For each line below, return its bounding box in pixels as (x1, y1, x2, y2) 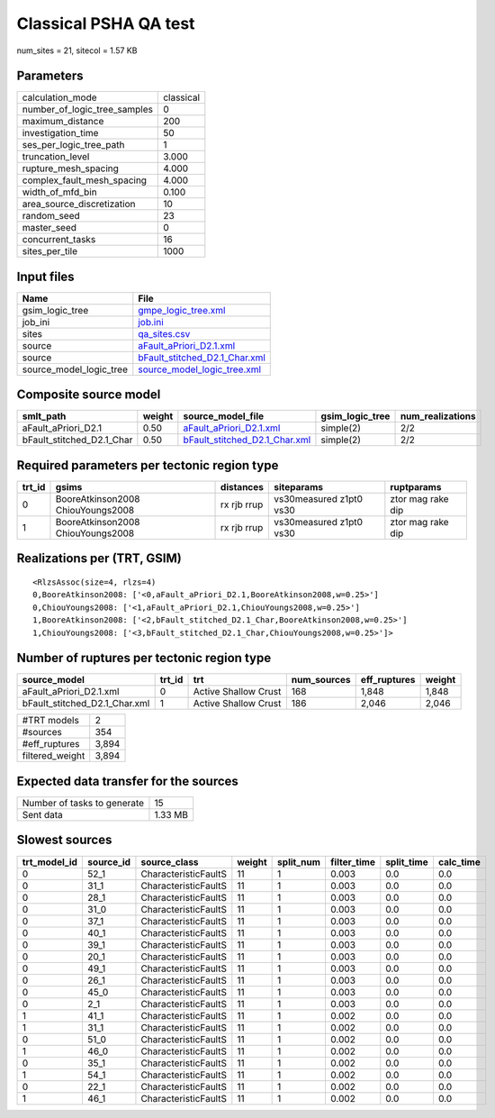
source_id (86, 856, 130, 868)
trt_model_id (22, 856, 78, 868)
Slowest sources (16, 832, 112, 848)
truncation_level (22, 150, 90, 163)
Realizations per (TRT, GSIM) (16, 550, 182, 567)
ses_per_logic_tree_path (22, 139, 125, 151)
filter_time (329, 856, 375, 868)
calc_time (437, 856, 481, 868)
